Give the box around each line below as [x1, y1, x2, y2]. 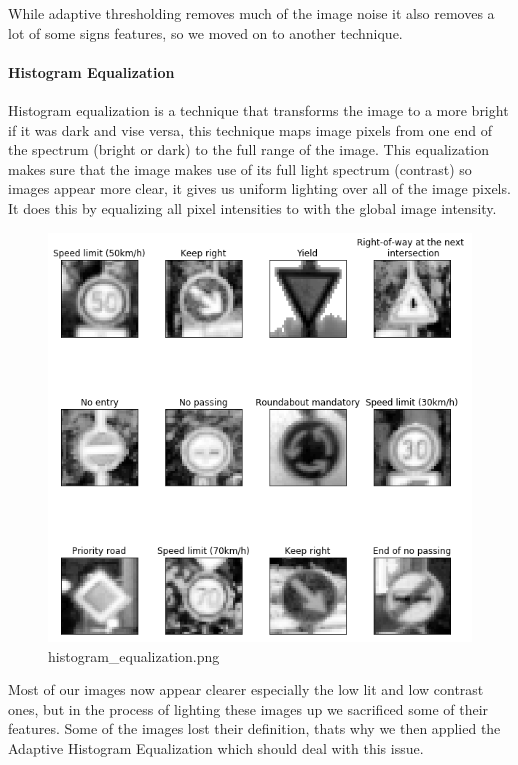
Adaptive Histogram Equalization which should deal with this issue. [8, 737, 424, 758]
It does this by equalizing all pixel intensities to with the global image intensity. [8, 197, 497, 218]
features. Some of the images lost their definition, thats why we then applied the [8, 718, 501, 739]
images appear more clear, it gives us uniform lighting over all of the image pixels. [8, 178, 511, 199]
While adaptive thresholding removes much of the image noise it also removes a [8, 3, 495, 23]
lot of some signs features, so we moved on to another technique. [8, 22, 403, 43]
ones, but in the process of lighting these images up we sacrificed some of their [8, 698, 489, 719]
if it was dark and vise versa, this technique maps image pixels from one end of [8, 119, 492, 140]
